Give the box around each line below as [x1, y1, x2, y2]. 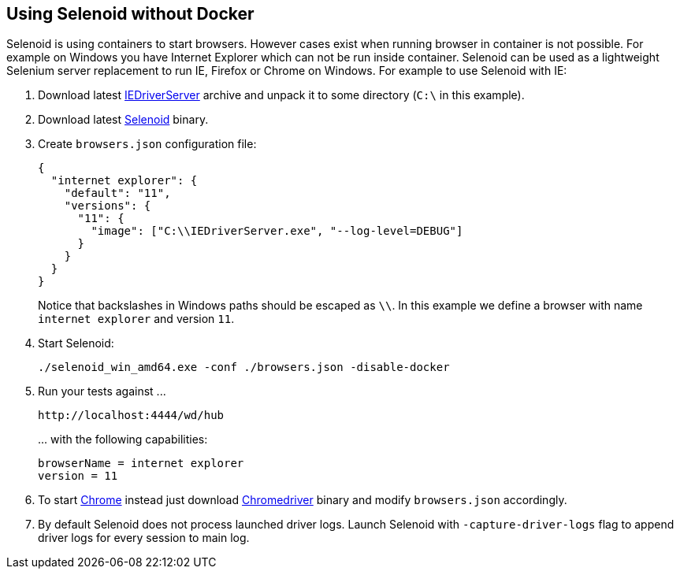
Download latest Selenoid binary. [38, 113, 209, 127]
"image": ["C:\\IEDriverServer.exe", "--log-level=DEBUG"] [91, 224, 463, 238]
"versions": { [64, 199, 151, 213]
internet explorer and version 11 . [38, 312, 235, 326]
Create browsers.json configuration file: [38, 137, 257, 151]
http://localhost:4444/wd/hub [38, 409, 225, 422]
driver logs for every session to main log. [38, 531, 250, 545]
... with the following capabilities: [38, 432, 208, 447]
